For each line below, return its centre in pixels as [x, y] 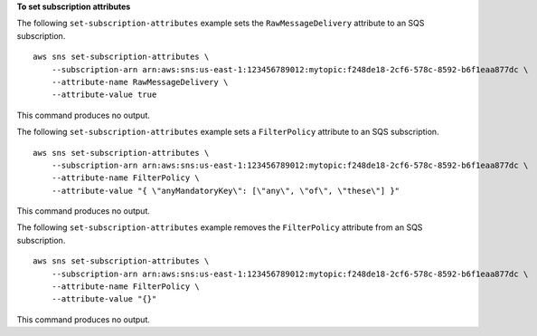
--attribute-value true [104, 95]
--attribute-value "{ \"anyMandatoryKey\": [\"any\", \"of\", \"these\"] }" [226, 191]
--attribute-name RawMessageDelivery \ [140, 82]
